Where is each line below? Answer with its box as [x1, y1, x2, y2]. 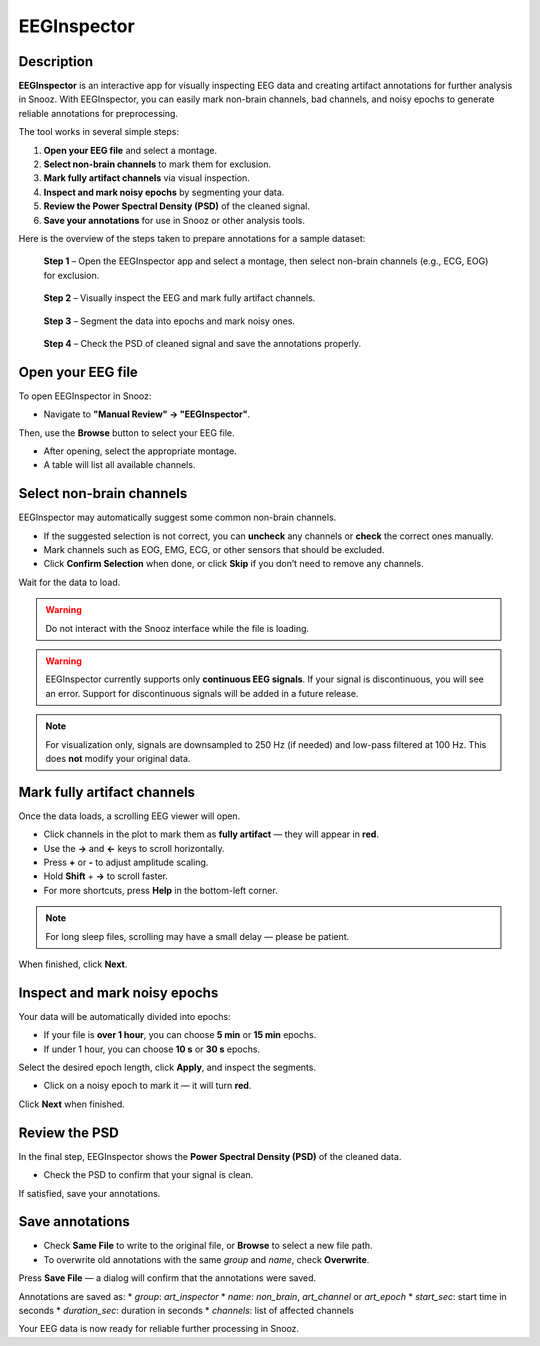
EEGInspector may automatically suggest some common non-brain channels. [18, 511, 337, 524]
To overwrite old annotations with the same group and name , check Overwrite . [43, 1253, 370, 1265]
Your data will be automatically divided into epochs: [18, 1010, 231, 1022]
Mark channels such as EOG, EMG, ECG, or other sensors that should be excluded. [43, 544, 385, 556]
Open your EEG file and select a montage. [43, 144, 218, 156]
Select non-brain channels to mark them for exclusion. [43, 158, 272, 170]
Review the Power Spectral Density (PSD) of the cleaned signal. [43, 200, 310, 212]
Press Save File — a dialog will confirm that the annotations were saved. [18, 1272, 317, 1284]
